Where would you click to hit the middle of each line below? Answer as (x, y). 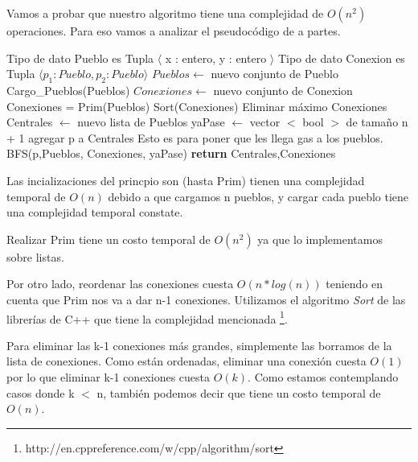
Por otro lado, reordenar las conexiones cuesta (120, 284)
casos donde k (41, 392)
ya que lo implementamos (320, 239)
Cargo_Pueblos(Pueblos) (68, 90)
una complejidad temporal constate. (95, 212)
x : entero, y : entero (216, 58)
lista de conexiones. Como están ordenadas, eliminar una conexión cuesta (186, 361)
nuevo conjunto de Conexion (283, 90)
